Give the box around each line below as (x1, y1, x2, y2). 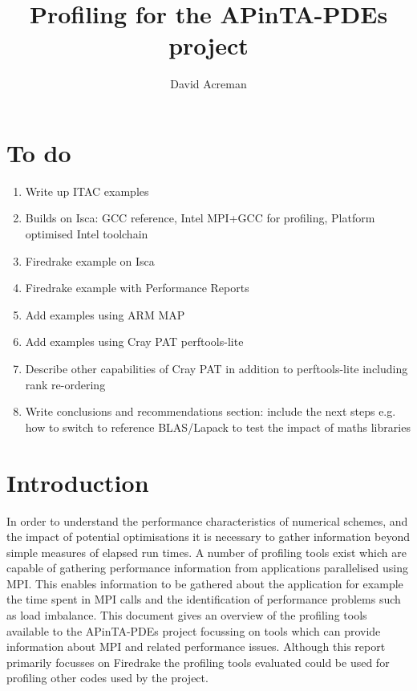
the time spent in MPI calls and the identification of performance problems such (6, 591, 401, 608)
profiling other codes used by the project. (6, 669, 208, 686)
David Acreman (170, 75, 247, 92)
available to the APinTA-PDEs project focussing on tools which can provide (6, 622, 381, 639)
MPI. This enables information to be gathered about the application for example (6, 575, 403, 591)
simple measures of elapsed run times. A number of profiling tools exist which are (6, 543, 407, 560)
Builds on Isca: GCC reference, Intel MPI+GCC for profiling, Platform (25, 209, 375, 226)
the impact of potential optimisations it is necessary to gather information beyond (6, 528, 410, 545)
